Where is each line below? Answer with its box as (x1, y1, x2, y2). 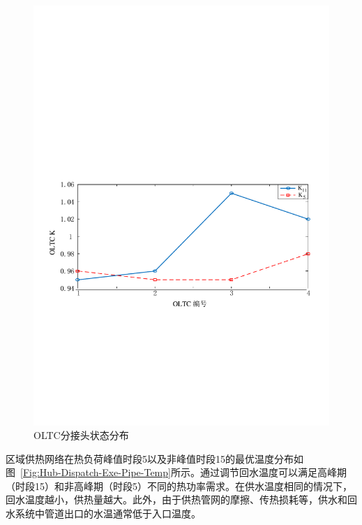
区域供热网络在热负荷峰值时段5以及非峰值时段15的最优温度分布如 (6, 451, 303, 466)
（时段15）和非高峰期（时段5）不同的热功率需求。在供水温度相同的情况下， (6, 478, 352, 493)
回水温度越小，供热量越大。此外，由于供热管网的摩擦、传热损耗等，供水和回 (6, 492, 357, 507)
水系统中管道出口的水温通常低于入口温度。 (6, 506, 201, 521)
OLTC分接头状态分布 (33, 428, 129, 443)
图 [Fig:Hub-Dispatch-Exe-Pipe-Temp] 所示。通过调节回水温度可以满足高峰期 (6, 465, 347, 480)
